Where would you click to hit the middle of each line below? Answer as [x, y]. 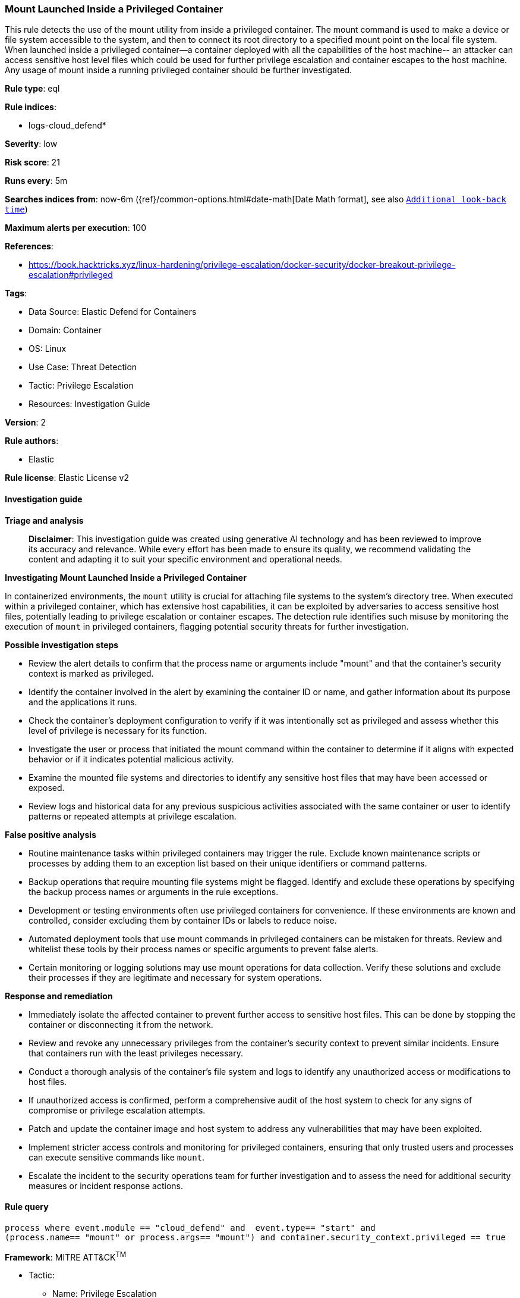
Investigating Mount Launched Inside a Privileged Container [126, 577]
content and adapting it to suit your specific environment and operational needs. [185, 559]
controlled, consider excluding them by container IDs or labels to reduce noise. [183, 920]
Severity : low [31, 144]
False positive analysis [51, 834]
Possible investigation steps [62, 645]
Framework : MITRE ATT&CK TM [66, 1256]
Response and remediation [59, 996]
